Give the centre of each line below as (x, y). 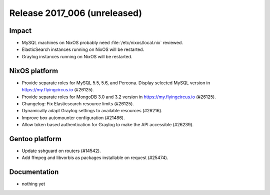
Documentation (34, 172)
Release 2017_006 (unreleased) (76, 13)
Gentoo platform (35, 139)
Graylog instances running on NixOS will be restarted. (77, 56)
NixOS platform (34, 71)
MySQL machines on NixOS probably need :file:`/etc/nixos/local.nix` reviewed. (102, 43)
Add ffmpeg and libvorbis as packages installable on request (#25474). (95, 158)
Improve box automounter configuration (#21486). (73, 118)
